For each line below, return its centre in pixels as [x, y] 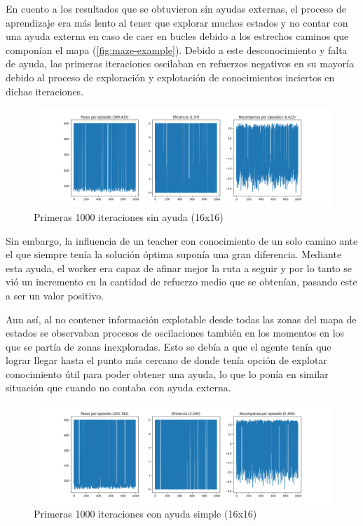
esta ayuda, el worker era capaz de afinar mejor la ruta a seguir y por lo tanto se [179, 268]
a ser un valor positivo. [55, 295]
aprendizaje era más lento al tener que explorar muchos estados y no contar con [177, 22]
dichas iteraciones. [45, 91]
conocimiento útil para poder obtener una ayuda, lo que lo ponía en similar [167, 373]
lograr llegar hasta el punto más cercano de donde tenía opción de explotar [166, 360]
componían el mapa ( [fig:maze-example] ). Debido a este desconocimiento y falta [177, 49]
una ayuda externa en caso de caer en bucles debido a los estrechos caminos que [177, 36]
